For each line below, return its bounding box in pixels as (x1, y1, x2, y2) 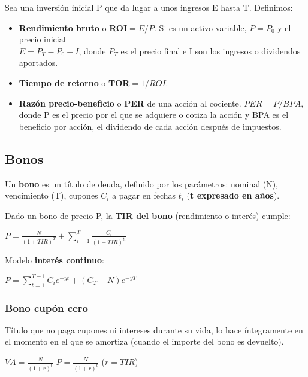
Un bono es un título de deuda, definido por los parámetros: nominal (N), (5, 177, 279, 190)
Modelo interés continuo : (5, 253, 104, 266)
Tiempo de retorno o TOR (19, 76, 130, 89)
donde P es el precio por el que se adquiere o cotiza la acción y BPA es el (19, 108, 289, 121)
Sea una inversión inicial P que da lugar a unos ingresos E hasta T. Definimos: (5, 1, 293, 13)
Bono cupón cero (5, 300, 88, 315)
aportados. (19, 56, 58, 69)
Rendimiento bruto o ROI (19, 21, 128, 34)
